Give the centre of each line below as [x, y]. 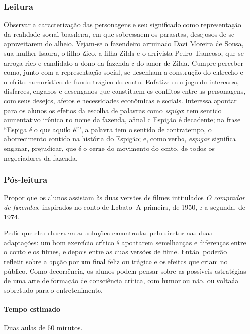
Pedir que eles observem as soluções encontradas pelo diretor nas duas [108, 233]
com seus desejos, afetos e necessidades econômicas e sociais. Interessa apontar [120, 100]
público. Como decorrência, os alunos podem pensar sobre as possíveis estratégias [125, 271]
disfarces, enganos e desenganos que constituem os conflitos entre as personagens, [125, 91]
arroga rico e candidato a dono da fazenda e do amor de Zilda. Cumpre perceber [124, 62]
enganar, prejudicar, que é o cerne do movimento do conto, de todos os [109, 148]
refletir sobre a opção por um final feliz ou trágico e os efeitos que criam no [116, 261]
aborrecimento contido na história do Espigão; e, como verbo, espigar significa [120, 139]
